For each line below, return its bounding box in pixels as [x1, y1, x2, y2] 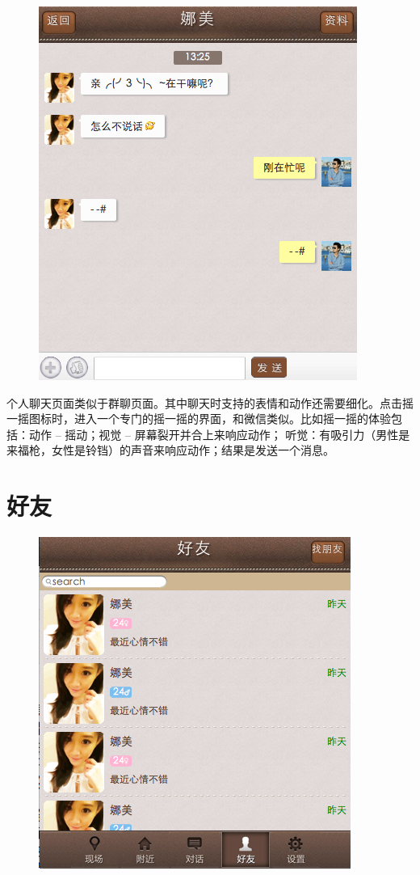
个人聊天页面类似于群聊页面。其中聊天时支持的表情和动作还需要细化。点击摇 [6, 394, 414, 411]
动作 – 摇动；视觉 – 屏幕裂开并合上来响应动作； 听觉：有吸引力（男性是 [28, 425, 410, 442]
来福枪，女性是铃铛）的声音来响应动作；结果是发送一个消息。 [6, 442, 334, 459]
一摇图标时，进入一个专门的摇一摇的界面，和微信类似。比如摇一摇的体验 [6, 410, 391, 427]
